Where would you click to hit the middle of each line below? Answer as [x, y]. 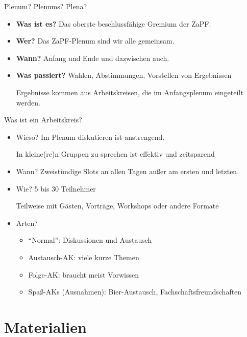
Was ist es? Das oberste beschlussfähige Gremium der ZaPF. [114, 23]
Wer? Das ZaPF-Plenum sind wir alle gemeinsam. [95, 41]
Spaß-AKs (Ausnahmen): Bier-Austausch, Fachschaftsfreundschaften [135, 292]
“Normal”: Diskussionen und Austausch [90, 240]
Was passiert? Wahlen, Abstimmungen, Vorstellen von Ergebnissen [124, 75]
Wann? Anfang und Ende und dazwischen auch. [93, 58]
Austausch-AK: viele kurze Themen [84, 257]
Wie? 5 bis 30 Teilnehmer [56, 188]
